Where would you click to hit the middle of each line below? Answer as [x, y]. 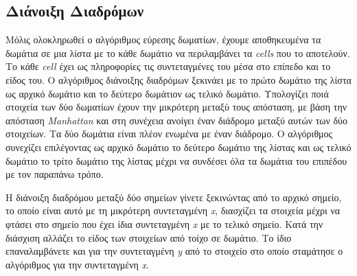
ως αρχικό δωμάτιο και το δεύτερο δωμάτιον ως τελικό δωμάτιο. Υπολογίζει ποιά [167, 93]
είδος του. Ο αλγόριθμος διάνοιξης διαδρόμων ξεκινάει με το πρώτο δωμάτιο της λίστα [178, 79]
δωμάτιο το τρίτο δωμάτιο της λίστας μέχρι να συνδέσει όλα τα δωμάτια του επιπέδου [176, 160]
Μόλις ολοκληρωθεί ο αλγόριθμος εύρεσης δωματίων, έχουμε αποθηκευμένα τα [163, 39]
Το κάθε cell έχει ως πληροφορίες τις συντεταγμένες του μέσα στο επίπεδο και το [168, 66]
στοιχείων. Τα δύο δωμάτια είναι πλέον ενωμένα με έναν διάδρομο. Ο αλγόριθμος [169, 134]
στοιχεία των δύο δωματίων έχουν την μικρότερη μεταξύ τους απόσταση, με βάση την [176, 107]
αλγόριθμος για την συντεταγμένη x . [77, 264]
